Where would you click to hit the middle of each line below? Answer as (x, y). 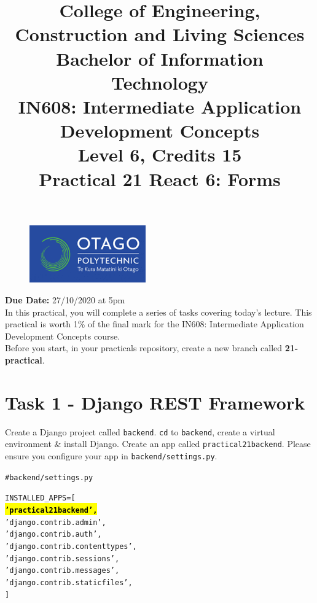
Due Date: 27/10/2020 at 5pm (65, 299)
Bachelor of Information (160, 58)
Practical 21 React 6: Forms (160, 178)
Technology (160, 82)
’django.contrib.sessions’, (62, 558)
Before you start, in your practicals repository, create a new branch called (144, 348)
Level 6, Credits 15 (160, 154)
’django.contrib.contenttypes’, (71, 546)
